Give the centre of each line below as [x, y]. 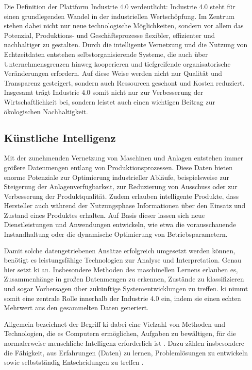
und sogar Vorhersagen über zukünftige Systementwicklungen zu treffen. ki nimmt [126, 289]
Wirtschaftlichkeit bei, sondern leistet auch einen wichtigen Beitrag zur [109, 101]
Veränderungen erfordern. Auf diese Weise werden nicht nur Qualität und [113, 73]
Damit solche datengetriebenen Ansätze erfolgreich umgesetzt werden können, [120, 250]
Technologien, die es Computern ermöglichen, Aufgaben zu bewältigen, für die [120, 333]
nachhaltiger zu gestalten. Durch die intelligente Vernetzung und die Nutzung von [126, 44]
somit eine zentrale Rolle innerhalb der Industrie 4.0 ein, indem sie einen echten [123, 298]
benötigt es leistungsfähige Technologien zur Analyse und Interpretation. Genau [123, 260]
